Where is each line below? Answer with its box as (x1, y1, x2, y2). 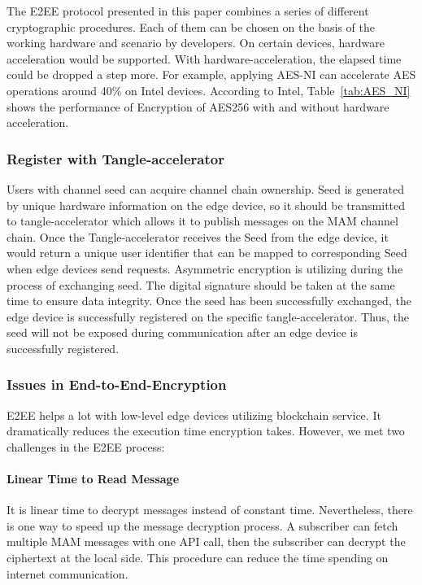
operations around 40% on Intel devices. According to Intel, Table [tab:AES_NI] (7, 81, 411, 98)
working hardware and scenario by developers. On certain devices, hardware (7, 34, 385, 51)
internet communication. (7, 565, 128, 582)
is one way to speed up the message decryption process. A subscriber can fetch (7, 517, 398, 534)
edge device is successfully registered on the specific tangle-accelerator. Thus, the (7, 308, 409, 325)
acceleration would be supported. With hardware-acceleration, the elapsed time (7, 50, 402, 67)
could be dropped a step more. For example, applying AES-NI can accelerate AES (7, 66, 416, 83)
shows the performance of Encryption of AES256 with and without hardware (7, 98, 389, 115)
